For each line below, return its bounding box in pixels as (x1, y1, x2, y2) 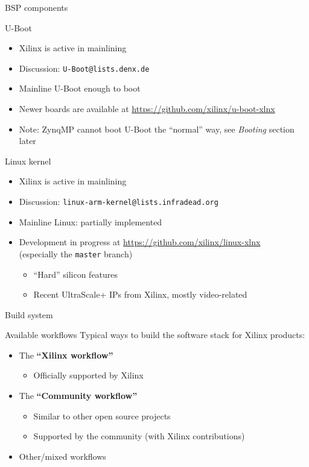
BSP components (5, 1, 68, 13)
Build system (5, 308, 53, 321)
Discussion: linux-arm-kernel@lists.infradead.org (19, 195, 218, 207)
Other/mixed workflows (19, 450, 106, 462)
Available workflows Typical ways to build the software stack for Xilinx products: (5, 328, 305, 341)
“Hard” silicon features (33, 268, 118, 280)
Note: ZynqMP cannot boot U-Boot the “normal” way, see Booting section (19, 122, 295, 135)
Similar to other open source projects (33, 409, 171, 422)
